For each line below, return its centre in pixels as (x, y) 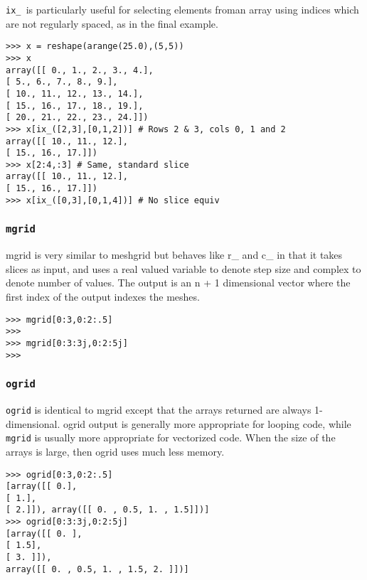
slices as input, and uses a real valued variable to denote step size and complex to (183, 268)
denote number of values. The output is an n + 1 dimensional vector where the (178, 283)
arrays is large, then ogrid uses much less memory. (115, 451)
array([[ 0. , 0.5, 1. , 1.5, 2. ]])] (97, 569)
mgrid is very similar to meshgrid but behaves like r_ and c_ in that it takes (174, 255)
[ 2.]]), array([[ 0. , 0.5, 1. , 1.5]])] (108, 510)
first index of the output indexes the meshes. (103, 296)
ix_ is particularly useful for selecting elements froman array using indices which (182, 9)
